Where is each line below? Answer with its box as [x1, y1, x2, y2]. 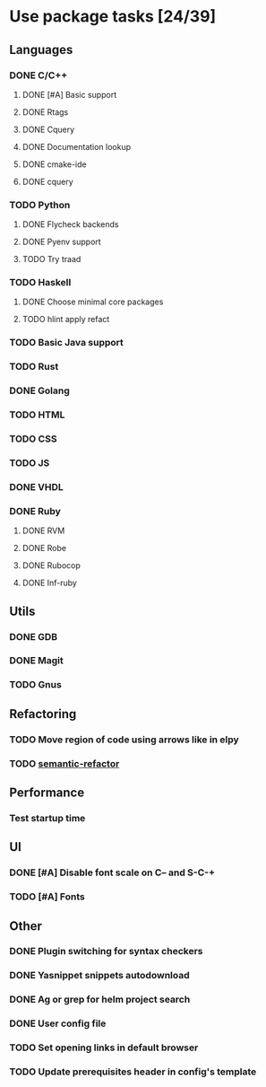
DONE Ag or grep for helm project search [9, 994, 191, 1006]
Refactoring [9, 706, 77, 722]
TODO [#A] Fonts [9, 890, 85, 903]
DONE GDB [9, 630, 58, 643]
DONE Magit [9, 654, 64, 667]
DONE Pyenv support [21, 236, 101, 248]
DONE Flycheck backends [21, 219, 119, 230]
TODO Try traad [21, 254, 82, 265]
